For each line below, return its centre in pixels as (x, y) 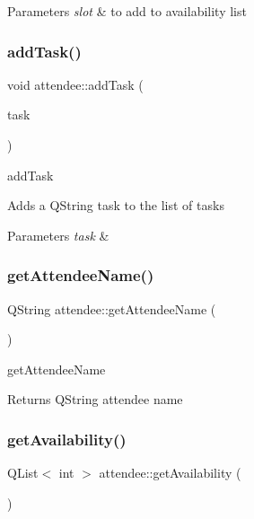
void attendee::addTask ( (75, 84)
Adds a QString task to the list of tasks (116, 205)
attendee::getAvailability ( (170, 473)
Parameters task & (58, 235)
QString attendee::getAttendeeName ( (112, 308)
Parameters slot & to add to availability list (127, 11)
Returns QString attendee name (95, 399)
